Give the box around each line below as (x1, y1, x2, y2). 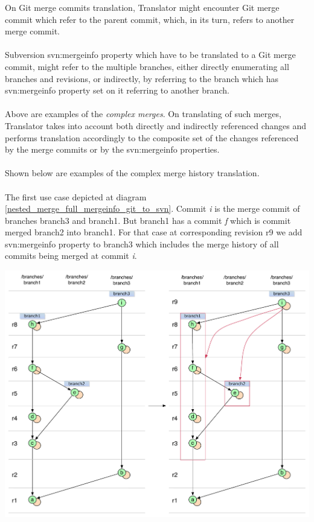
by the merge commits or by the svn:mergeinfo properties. (5, 143, 220, 156)
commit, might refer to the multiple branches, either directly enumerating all (5, 60, 289, 72)
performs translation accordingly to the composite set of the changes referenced (5, 131, 299, 144)
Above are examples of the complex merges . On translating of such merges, (5, 107, 281, 120)
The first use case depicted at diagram (5, 190, 147, 203)
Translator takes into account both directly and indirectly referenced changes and (5, 119, 307, 132)
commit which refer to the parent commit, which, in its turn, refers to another (5, 13, 295, 25)
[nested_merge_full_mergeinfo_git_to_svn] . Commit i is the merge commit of (5, 202, 300, 215)
